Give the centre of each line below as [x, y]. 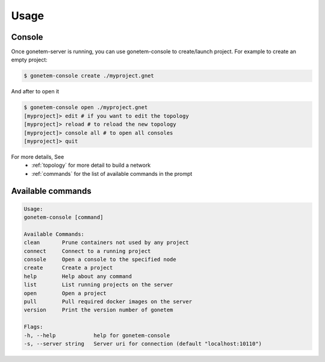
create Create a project [68, 268]
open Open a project [65, 293]
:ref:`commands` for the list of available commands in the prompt [112, 173]
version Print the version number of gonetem [98, 310]
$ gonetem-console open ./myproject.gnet [86, 108]
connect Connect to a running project [87, 251]
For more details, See [38, 157]
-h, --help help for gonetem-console [97, 335]
